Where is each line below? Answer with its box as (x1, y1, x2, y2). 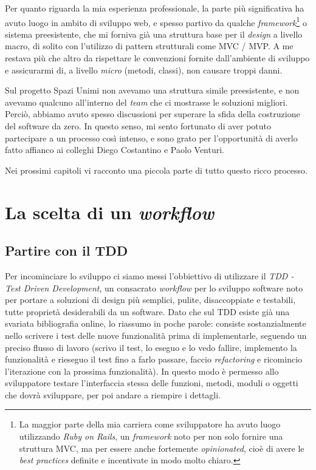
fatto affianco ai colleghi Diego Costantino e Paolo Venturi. (5, 143, 225, 156)
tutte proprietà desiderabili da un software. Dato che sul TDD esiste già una (5, 305, 290, 318)
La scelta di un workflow (5, 199, 215, 225)
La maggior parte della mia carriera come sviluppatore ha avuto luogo (19, 418, 281, 431)
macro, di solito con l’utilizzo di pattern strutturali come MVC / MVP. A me (5, 39, 294, 52)
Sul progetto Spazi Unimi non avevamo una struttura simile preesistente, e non (5, 84, 300, 97)
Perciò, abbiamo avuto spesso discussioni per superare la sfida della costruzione (5, 107, 300, 120)
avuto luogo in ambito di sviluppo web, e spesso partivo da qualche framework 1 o (5, 14, 307, 29)
